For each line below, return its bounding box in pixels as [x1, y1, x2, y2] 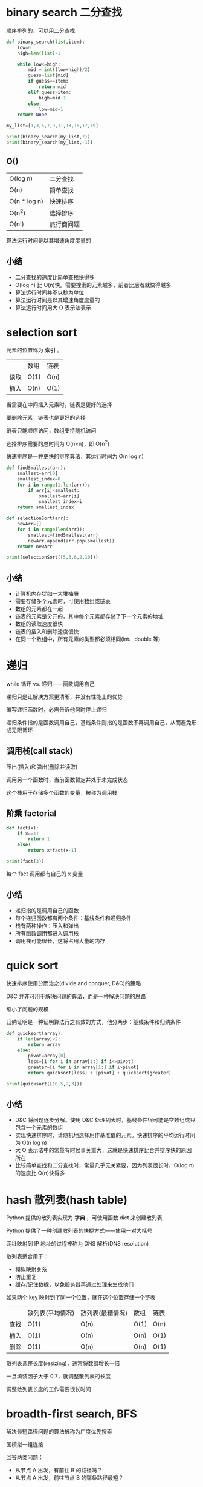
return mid [38, 84, 66, 90]
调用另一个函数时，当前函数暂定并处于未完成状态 [6, 776, 128, 783]
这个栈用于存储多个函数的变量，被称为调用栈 [6, 789, 118, 796]
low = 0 [17, 44, 31, 50]
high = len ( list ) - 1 [17, 50, 61, 56]
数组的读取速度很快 [14, 620, 63, 628]
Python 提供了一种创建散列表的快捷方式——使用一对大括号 [6, 1227, 153, 1235]
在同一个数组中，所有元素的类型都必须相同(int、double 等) [14, 635, 161, 643]
